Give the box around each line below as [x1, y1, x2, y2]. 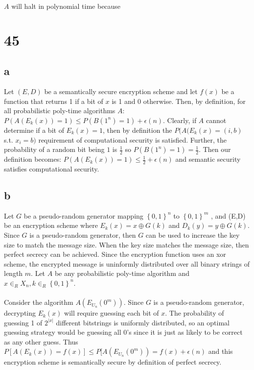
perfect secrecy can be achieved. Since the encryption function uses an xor [4, 249, 226, 259]
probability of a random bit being [4, 144, 105, 154]
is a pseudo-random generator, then [29, 229, 136, 240]
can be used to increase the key [145, 229, 240, 240]
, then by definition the [102, 124, 172, 135]
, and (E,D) [210, 210, 246, 221]
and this [208, 346, 233, 356]
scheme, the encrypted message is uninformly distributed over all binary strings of [4, 258, 250, 269]
